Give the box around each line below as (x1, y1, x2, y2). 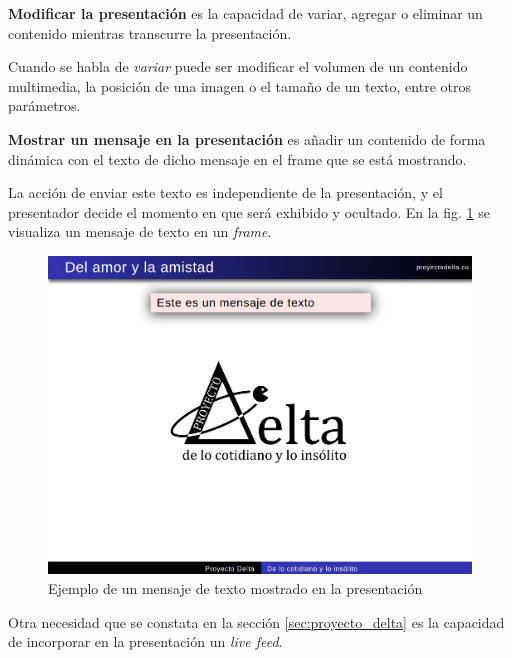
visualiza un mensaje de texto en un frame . (8, 221, 272, 242)
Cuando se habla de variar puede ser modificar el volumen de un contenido (8, 56, 468, 77)
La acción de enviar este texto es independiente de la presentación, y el (8, 182, 443, 203)
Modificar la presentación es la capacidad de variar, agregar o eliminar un (8, 3, 483, 23)
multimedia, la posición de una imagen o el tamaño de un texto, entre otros (8, 75, 471, 96)
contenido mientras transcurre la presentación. (8, 22, 292, 43)
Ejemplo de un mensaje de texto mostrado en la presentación (48, 578, 423, 599)
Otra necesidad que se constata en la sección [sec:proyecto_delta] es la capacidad (8, 611, 505, 632)
